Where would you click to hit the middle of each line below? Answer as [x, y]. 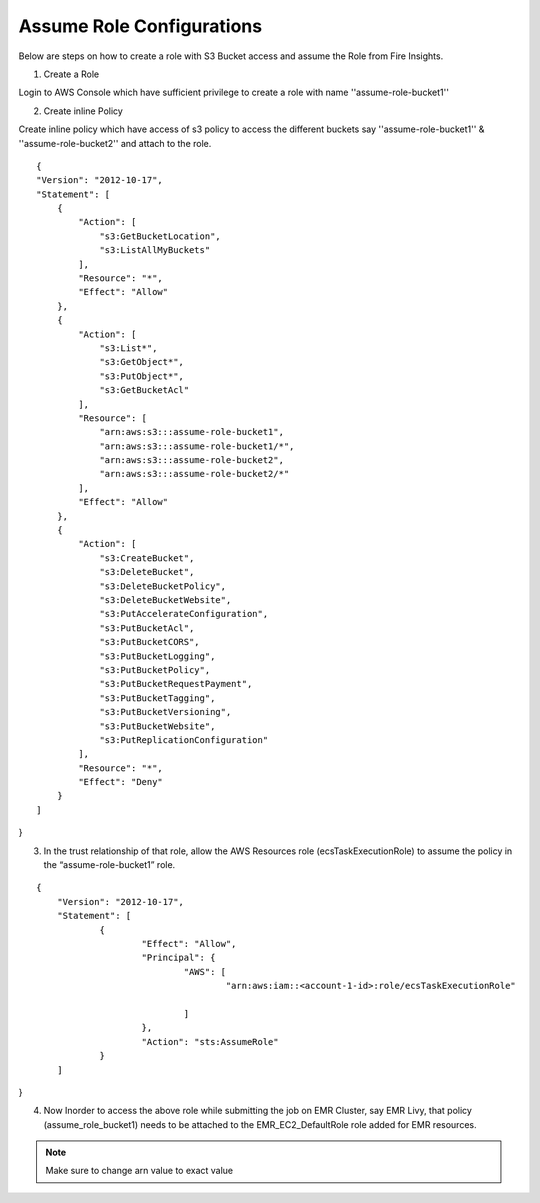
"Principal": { [178, 958]
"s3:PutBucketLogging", [157, 656]
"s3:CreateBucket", [147, 558]
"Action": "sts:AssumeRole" [210, 1041]
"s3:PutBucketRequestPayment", [176, 684]
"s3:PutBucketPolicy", [155, 669]
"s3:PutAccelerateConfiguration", [184, 614]
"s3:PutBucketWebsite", [157, 726]
